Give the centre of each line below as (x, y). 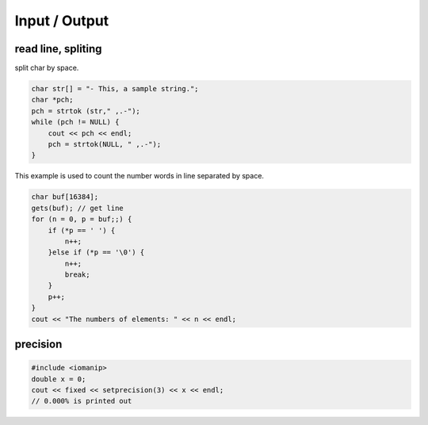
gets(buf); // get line (78, 208)
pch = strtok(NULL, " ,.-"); (105, 144)
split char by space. (47, 68)
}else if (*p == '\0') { (96, 253)
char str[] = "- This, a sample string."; (115, 89)
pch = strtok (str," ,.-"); (86, 111)
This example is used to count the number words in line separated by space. (139, 176)
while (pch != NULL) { (75, 122)
